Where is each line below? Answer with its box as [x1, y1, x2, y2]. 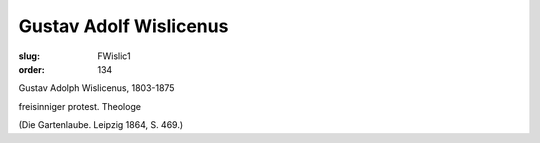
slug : [18, 50, 40, 62]
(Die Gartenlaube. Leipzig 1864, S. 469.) [18, 119, 184, 131]
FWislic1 [97, 50, 131, 62]
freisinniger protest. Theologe [18, 100, 142, 112]
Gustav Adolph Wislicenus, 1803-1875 [18, 82, 175, 94]
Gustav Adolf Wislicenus [18, 15, 229, 37]
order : [18, 63, 45, 75]
